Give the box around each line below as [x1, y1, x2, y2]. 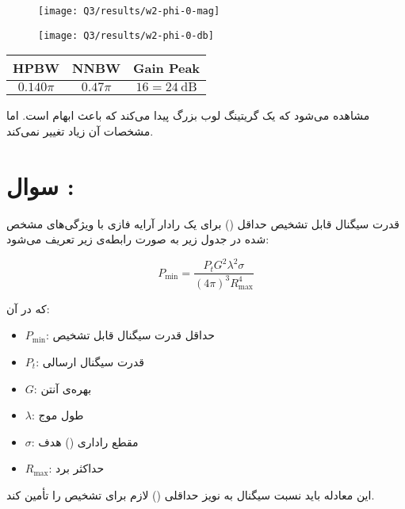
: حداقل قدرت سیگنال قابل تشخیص [45, 327, 215, 343]
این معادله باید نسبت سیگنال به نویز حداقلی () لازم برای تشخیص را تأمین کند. [6, 486, 375, 503]
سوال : [6, 169, 75, 201]
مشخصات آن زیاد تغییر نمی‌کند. [6, 122, 154, 139]
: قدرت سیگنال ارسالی [36, 353, 144, 369]
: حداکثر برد [48, 460, 105, 476]
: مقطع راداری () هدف [31, 433, 139, 450]
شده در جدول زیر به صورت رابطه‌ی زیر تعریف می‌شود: [6, 231, 269, 247]
